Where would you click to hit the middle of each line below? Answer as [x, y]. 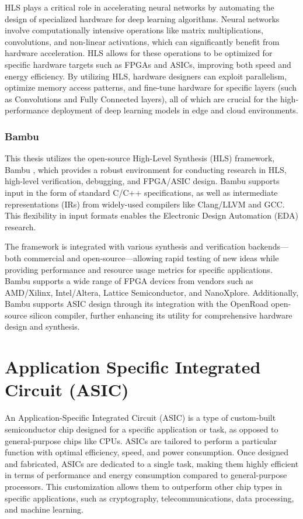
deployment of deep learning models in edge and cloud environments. [175, 110]
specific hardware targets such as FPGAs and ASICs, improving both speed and [148, 64]
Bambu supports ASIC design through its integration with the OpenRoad [137, 304]
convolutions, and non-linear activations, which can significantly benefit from [142, 41]
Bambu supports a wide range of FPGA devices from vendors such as [129, 281]
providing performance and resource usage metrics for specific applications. [139, 269]
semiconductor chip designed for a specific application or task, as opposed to [142, 429]
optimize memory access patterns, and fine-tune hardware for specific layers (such [151, 87]
